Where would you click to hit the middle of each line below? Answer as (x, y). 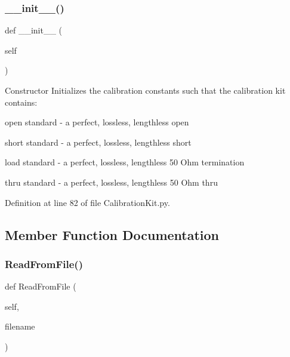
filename (20, 326)
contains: (21, 102)
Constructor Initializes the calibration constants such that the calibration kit (145, 90)
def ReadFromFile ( (41, 286)
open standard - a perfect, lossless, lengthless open (97, 122)
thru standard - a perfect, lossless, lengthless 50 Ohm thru (111, 182)
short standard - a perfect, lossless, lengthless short (98, 142)
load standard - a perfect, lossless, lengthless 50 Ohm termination (125, 162)
